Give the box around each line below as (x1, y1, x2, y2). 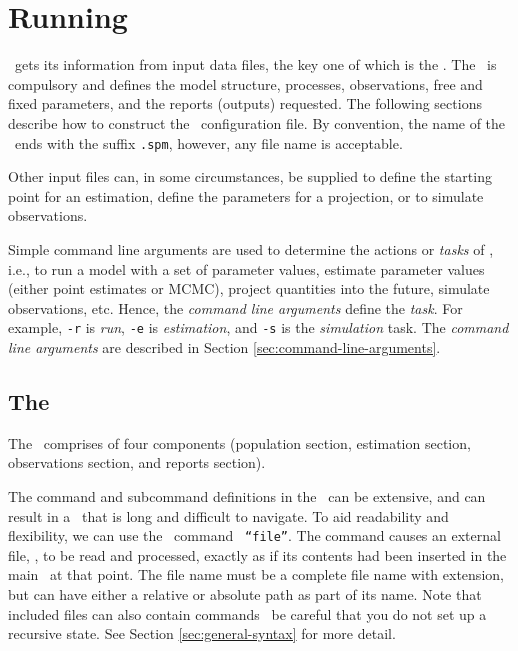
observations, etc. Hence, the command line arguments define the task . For (8, 297, 463, 318)
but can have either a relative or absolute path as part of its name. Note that (8, 583, 482, 604)
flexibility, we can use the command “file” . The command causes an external (8, 525, 501, 546)
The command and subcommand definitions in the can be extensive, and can (8, 485, 486, 506)
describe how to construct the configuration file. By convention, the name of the (8, 112, 506, 133)
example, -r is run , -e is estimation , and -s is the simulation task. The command (8, 317, 509, 338)
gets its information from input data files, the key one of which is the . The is (14, 54, 497, 75)
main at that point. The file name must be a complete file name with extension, (8, 564, 504, 585)
